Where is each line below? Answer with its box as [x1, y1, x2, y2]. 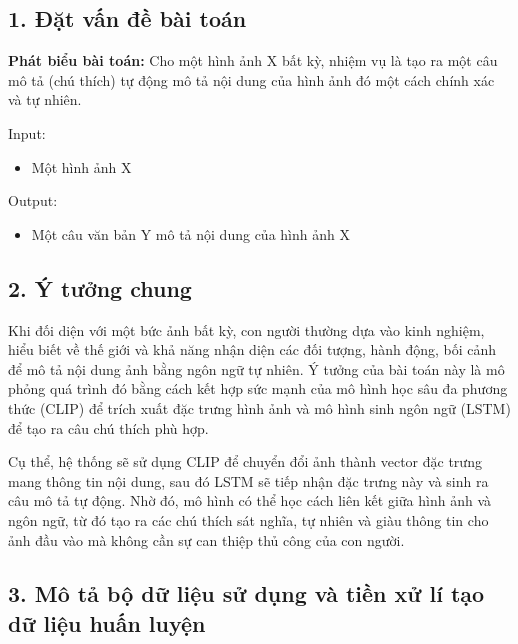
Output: [8, 190, 58, 211]
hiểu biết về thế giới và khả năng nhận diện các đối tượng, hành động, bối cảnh [8, 339, 497, 360]
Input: [8, 122, 46, 143]
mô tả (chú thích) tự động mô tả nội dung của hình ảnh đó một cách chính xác [8, 69, 495, 90]
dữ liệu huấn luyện [8, 607, 206, 638]
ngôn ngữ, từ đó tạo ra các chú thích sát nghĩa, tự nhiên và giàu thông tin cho [8, 509, 489, 530]
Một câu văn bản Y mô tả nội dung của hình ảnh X [31, 223, 350, 244]
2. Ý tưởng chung [8, 272, 192, 303]
